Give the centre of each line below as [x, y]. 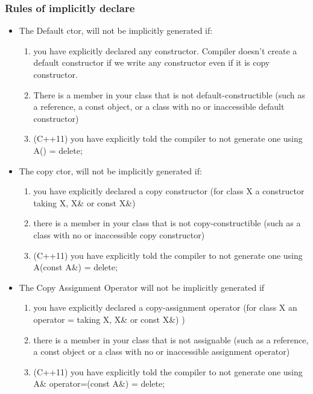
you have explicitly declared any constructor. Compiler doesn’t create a [165, 50]
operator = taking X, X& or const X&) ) [109, 319]
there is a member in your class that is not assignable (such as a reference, [171, 339]
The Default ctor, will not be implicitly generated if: [116, 30]
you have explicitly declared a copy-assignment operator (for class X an [165, 307]
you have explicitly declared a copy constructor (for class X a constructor [169, 191]
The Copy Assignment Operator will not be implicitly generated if [142, 287]
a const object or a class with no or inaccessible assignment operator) [162, 351]
